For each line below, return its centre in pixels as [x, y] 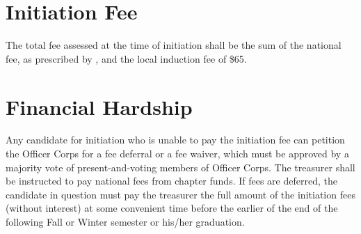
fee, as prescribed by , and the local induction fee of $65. [126, 58]
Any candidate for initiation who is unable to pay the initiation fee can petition [175, 140]
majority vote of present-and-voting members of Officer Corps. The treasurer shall [180, 167]
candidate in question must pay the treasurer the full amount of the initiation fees [180, 194]
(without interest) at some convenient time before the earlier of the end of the [172, 208]
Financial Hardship [99, 106]
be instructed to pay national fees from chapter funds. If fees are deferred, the [171, 181]
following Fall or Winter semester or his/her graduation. [125, 221]
